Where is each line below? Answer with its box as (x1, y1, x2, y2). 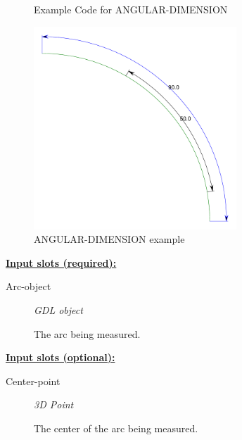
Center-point (6, 373, 60, 388)
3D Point (34, 397, 74, 412)
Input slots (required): (6, 255, 117, 270)
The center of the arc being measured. (34, 420, 198, 435)
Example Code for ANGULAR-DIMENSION (34, 2, 228, 16)
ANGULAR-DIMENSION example (34, 232, 185, 246)
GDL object (34, 302, 83, 317)
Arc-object (6, 279, 51, 294)
